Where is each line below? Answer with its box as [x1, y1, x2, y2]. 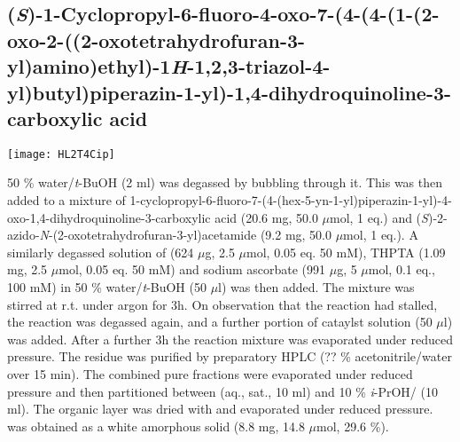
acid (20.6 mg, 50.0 [214, 208, 318, 226]
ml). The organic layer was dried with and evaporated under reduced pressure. [7, 399, 433, 418]
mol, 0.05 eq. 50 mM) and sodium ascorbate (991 [58, 260, 326, 279]
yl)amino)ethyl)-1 [7, 52, 171, 80]
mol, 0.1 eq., [368, 260, 435, 279]
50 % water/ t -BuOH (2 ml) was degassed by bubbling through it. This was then [7, 173, 443, 192]
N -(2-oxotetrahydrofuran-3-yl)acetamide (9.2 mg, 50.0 [39, 225, 331, 244]
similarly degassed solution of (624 [7, 242, 194, 261]
